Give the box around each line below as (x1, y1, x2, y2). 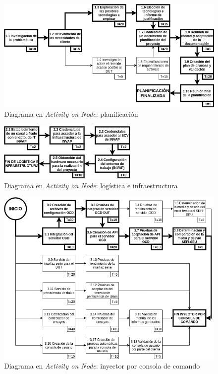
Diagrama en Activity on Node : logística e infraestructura (4, 180, 178, 190)
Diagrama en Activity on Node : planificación (4, 109, 138, 119)
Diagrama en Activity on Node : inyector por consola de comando (4, 361, 200, 371)
